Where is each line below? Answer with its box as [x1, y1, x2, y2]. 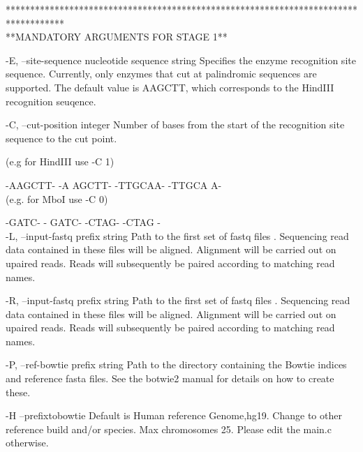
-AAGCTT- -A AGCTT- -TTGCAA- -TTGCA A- [6, 177, 222, 192]
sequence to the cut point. [6, 130, 117, 145]
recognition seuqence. [6, 93, 96, 108]
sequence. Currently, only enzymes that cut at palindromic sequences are [6, 66, 317, 81]
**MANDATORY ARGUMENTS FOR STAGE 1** [6, 29, 228, 44]
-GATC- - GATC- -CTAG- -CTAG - [6, 215, 161, 229]
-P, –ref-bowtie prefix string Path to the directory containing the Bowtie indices [6, 357, 347, 372]
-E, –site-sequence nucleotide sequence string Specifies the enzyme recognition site [6, 52, 356, 67]
